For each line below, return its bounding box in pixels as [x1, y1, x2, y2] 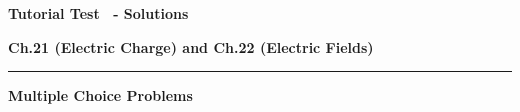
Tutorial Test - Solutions [8, 3, 189, 23]
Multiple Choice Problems [8, 85, 193, 106]
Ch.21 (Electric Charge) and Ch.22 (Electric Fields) [8, 36, 374, 57]
